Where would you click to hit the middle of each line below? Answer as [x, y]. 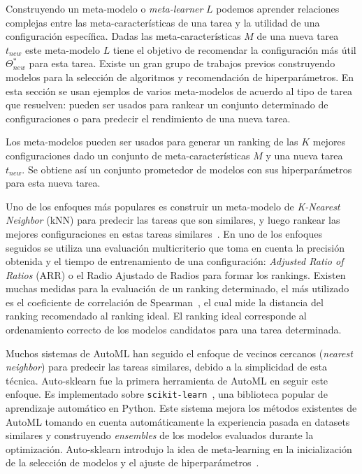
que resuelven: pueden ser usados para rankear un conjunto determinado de [167, 105]
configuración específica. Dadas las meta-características [123, 36]
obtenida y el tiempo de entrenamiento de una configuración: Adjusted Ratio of [175, 261]
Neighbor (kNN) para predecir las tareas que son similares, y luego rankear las [173, 220]
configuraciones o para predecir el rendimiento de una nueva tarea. [148, 118]
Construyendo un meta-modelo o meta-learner [104, 8]
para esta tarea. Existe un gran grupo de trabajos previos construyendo [182, 63]
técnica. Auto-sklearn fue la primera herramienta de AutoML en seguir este [167, 380]
